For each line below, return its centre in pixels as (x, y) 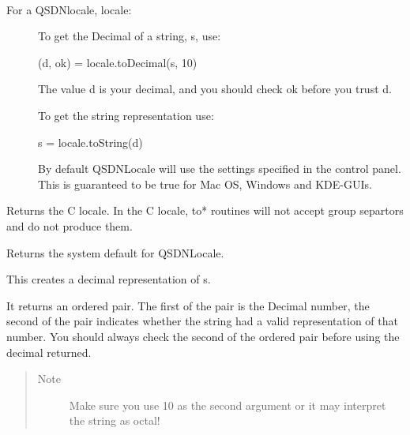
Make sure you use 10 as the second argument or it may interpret (228, 405)
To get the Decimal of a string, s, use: (130, 36)
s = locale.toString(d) (90, 142)
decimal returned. (49, 352)
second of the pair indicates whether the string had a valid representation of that (202, 321)
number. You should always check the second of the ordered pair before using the (203, 336)
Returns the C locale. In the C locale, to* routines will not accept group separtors (205, 210)
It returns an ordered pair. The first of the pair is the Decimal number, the (188, 305)
